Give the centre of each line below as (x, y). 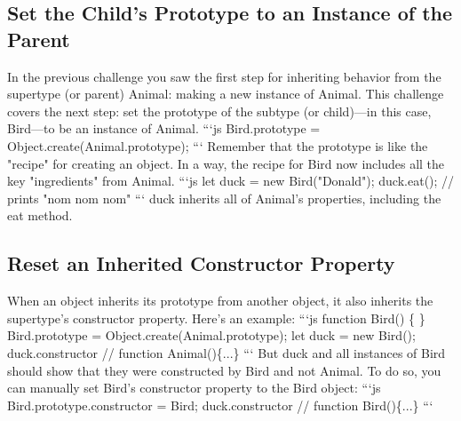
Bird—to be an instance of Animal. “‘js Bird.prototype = (164, 128)
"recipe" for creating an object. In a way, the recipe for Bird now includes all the (226, 163)
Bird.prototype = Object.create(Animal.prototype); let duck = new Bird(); (211, 335)
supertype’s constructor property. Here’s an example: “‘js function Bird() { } (216, 318)
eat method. (40, 215)
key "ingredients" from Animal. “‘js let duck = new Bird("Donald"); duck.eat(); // (231, 181)
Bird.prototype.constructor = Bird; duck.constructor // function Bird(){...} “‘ (220, 405)
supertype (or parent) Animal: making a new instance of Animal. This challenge (226, 94)
